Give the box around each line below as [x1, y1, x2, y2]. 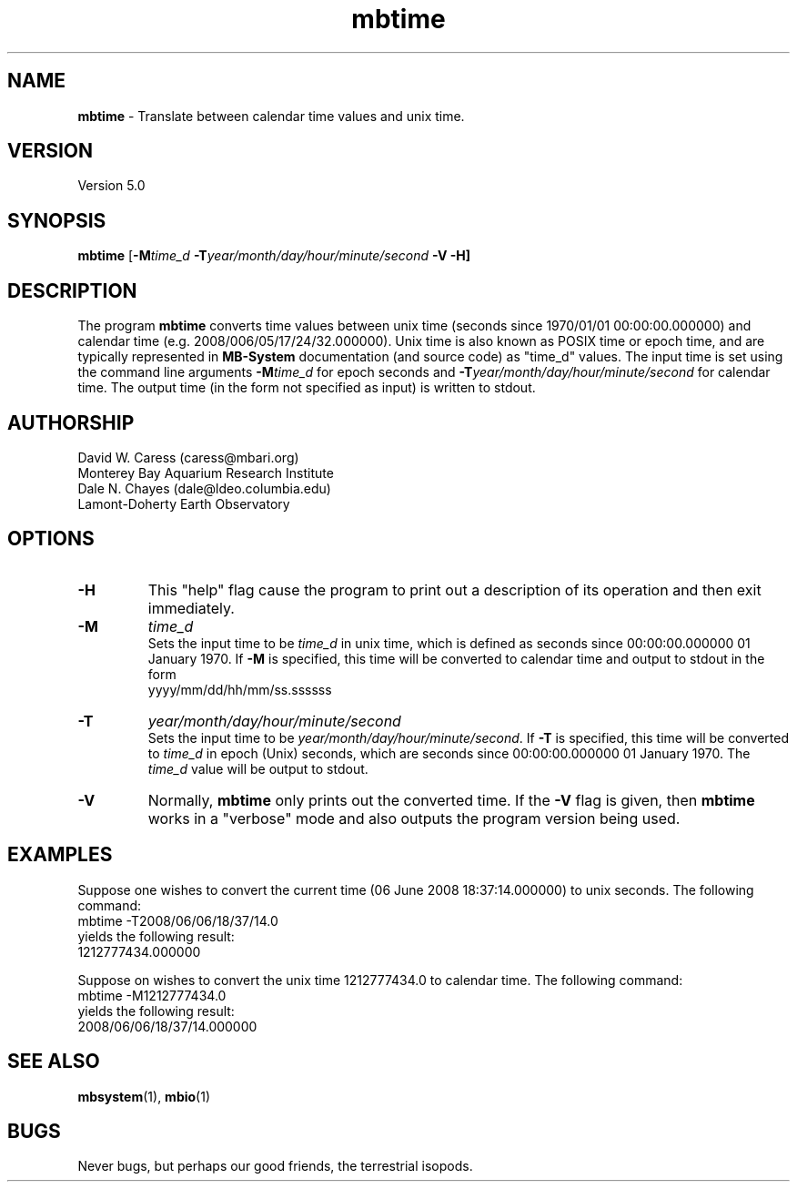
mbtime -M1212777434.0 [77, 987, 227, 1003]
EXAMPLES [7, 843, 113, 867]
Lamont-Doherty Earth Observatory [77, 495, 290, 512]
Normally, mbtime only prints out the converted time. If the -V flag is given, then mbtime [147, 790, 755, 809]
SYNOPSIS [7, 208, 106, 232]
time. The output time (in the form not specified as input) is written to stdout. [77, 380, 536, 396]
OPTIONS [7, 527, 95, 551]
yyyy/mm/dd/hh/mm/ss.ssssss [147, 681, 332, 697]
